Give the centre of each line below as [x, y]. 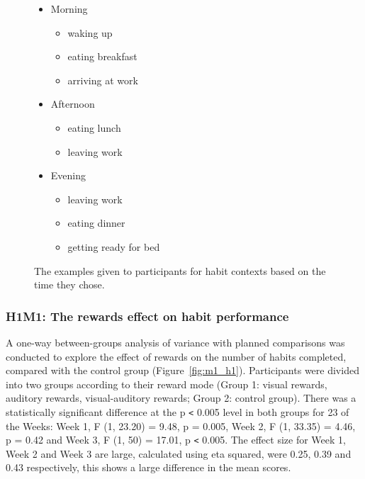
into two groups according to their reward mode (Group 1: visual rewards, [167, 384]
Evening [68, 175]
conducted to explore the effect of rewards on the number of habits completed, [176, 356]
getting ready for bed [114, 246]
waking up [90, 32]
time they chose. [69, 284]
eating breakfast [102, 56]
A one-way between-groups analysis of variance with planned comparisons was [175, 342]
